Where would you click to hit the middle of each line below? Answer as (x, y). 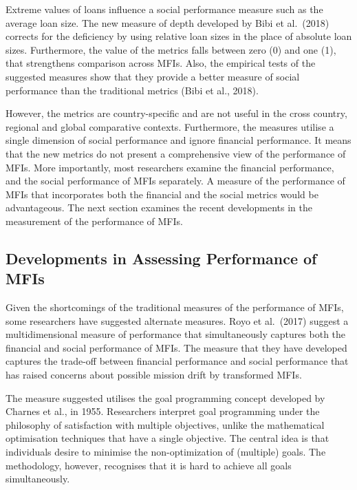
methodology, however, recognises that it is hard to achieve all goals (149, 465)
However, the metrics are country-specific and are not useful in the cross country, (176, 113)
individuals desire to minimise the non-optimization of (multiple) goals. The (166, 452)
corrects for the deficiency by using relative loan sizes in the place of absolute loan (179, 36)
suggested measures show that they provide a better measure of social (153, 76)
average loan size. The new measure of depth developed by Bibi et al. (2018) (167, 22)
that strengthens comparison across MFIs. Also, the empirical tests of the (161, 63)
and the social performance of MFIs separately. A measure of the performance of (175, 181)
